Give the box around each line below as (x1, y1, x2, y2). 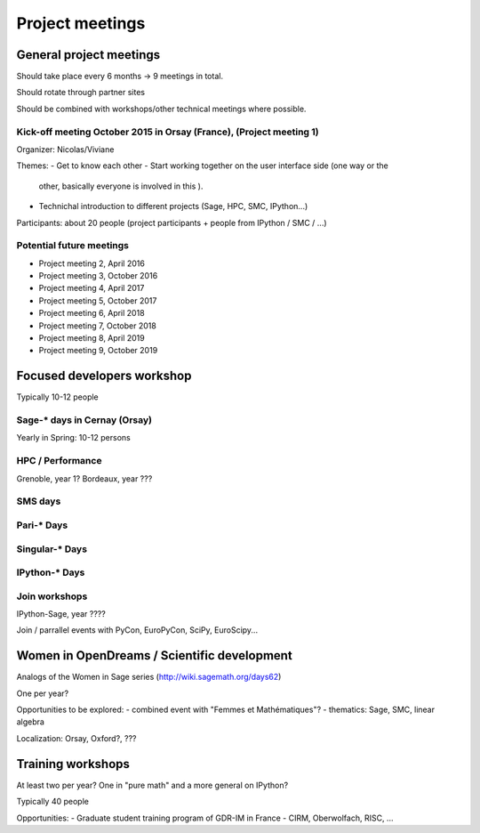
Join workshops (16, 590, 88, 603)
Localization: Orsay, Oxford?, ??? (16, 732, 137, 743)
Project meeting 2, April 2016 (38, 258, 146, 269)
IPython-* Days (16, 566, 85, 578)
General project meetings (16, 47, 161, 62)
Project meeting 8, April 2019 (38, 333, 146, 344)
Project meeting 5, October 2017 (38, 295, 157, 306)
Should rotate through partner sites (16, 87, 146, 98)
